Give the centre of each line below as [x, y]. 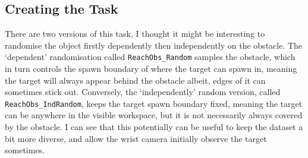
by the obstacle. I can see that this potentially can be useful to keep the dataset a [154, 127]
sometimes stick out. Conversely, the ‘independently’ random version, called [143, 92]
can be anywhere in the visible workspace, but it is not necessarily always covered [154, 115]
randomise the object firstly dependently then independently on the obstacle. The [154, 45]
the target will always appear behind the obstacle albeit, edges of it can [135, 80]
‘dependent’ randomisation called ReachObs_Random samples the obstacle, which [150, 57]
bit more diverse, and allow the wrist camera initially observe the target [136, 138]
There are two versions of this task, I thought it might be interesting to [135, 34]
